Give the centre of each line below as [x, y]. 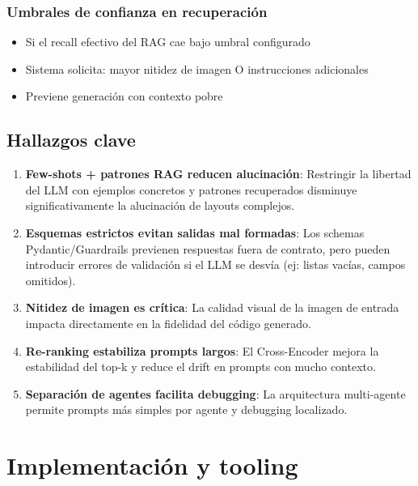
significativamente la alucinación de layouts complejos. [160, 205]
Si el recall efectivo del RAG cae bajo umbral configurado [168, 42]
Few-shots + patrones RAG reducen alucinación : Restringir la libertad [218, 174]
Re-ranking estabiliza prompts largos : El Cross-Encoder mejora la [202, 350]
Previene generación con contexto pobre [124, 96]
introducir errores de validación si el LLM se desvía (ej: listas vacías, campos [215, 264]
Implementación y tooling [152, 465]
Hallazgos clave [71, 140]
